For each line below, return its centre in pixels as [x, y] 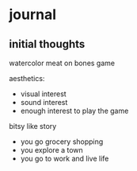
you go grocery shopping [62, 142]
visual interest [43, 94]
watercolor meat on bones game [62, 63]
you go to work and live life [65, 158]
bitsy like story [33, 126]
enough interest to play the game [74, 111]
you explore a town [52, 150]
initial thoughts [47, 44]
